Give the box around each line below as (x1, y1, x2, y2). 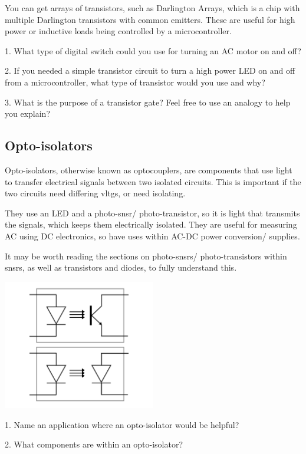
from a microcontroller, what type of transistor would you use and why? (5, 75, 265, 88)
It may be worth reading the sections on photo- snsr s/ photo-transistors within (5, 249, 287, 262)
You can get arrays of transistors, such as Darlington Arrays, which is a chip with (5, 2, 300, 14)
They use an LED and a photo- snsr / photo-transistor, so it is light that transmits (5, 206, 300, 219)
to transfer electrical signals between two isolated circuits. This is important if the (5, 175, 301, 187)
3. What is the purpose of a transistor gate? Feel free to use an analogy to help (5, 96, 291, 108)
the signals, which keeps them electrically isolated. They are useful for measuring (5, 218, 297, 231)
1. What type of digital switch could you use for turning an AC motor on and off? (5, 44, 301, 57)
